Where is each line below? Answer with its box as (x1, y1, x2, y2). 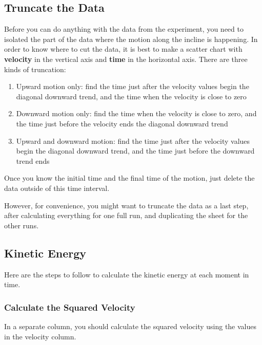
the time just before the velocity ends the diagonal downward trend (16, 118, 228, 128)
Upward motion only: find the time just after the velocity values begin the (16, 81, 249, 92)
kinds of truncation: (4, 63, 66, 74)
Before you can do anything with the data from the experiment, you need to (4, 24, 244, 34)
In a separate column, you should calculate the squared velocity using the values (4, 320, 256, 331)
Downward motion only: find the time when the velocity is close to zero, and (16, 108, 257, 119)
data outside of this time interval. (4, 182, 110, 193)
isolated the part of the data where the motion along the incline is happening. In (4, 33, 258, 44)
